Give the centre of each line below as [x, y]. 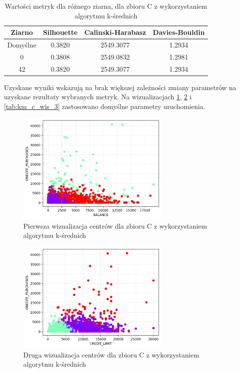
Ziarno [22, 32]
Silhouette [60, 32]
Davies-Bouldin [179, 32]
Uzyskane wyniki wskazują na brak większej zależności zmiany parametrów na [120, 87]
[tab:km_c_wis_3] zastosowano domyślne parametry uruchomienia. [104, 106]
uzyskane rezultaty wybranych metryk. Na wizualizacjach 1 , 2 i [98, 97]
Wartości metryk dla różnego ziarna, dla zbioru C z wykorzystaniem [106, 6]
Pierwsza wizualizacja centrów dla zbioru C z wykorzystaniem [115, 225]
